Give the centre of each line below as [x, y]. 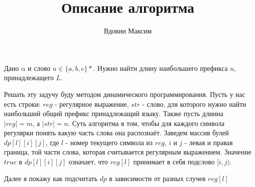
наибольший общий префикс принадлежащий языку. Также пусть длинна [114, 113]
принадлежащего [29, 78]
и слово [39, 68]
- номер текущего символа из [109, 142]
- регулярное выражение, [92, 104]
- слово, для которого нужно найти [194, 104]
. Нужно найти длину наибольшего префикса [160, 68]
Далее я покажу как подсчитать [51, 178]
